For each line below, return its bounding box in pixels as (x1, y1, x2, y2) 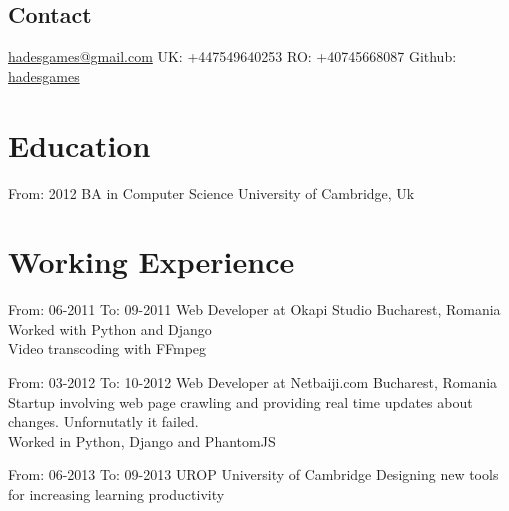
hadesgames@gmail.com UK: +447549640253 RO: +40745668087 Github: (8, 46, 457, 67)
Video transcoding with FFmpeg (8, 338, 207, 359)
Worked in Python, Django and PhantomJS (8, 430, 276, 451)
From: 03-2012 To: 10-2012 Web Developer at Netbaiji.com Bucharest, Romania (8, 372, 498, 393)
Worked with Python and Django (8, 318, 212, 339)
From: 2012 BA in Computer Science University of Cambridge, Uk (8, 182, 415, 203)
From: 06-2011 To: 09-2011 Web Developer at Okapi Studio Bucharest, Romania (8, 299, 501, 320)
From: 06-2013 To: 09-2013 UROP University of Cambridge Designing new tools (8, 464, 499, 485)
